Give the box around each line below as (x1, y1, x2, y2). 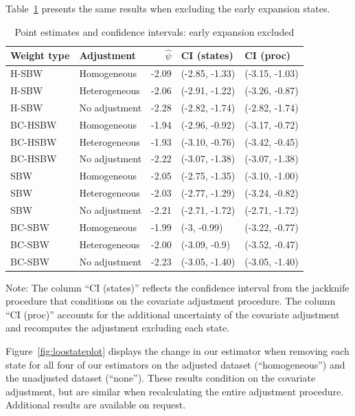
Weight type (10, 48, 70, 63)
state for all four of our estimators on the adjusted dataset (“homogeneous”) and (5, 357, 345, 371)
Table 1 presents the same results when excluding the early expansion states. (5, 1, 330, 15)
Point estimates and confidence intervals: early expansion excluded (14, 24, 295, 39)
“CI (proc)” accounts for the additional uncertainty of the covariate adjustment (5, 307, 340, 321)
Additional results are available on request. (5, 397, 186, 412)
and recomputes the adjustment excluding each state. (5, 320, 230, 335)
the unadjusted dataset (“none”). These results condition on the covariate (5, 371, 316, 385)
